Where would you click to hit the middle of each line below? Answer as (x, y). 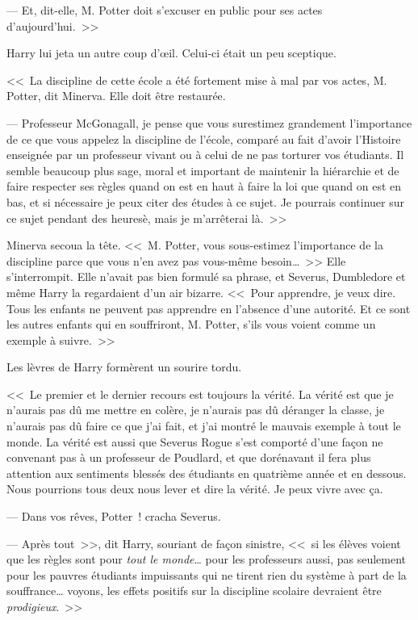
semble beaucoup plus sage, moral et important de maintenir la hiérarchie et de (203, 170)
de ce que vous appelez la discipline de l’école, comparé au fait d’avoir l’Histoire (204, 138)
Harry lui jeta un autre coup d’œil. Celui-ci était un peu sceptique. (171, 53)
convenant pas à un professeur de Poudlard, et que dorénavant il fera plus (189, 457)
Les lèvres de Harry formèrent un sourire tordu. (124, 367)
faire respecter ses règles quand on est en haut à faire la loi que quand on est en (204, 186)
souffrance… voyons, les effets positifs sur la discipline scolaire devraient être (194, 591)
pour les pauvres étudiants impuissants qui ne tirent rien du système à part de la (207, 574)
